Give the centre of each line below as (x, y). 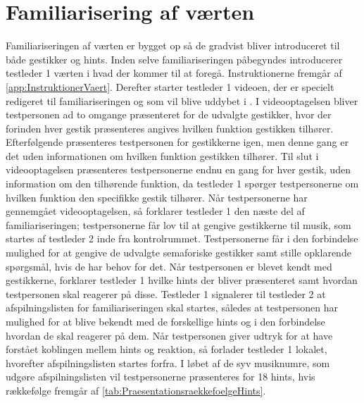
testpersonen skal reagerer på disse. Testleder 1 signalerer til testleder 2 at (166, 293)
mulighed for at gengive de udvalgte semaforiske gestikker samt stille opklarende (178, 253)
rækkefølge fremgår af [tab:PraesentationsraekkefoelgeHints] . (136, 390)
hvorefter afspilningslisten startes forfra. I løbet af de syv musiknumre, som (168, 362)
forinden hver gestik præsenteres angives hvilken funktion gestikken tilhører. (170, 128)
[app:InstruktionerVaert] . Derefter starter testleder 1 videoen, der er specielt (170, 86)
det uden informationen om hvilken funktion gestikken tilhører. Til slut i (162, 155)
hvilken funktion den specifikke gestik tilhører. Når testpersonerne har (157, 197)
